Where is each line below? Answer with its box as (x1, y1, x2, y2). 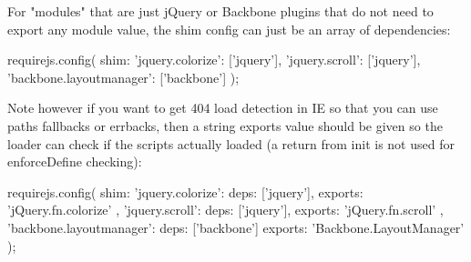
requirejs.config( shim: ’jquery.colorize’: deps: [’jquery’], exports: (7, 182, 363, 201)
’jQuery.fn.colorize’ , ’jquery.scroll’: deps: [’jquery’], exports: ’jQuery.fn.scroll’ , (7, 200, 444, 219)
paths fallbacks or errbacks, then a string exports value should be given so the (7, 116, 443, 135)
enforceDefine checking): (7, 152, 142, 171)
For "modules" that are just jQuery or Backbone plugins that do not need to (7, 2, 434, 20)
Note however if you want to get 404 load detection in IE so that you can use (7, 98, 438, 117)
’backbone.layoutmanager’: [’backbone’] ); (7, 67, 240, 86)
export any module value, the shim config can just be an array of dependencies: (7, 19, 451, 38)
